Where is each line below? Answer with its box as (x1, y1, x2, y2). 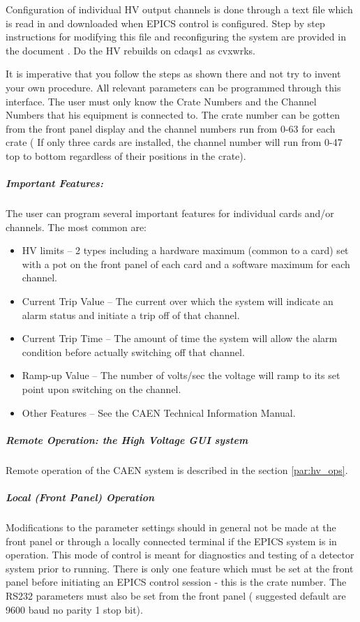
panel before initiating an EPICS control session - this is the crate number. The (6, 575, 347, 589)
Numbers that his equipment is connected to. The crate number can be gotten (6, 108, 340, 122)
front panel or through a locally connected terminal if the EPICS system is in (6, 533, 337, 548)
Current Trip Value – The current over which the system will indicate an (22, 294, 333, 309)
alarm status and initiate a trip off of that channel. (22, 307, 240, 322)
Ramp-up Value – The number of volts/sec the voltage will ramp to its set (22, 368, 340, 383)
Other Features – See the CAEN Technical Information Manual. (22, 405, 296, 420)
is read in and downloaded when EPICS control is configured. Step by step (6, 15, 325, 30)
